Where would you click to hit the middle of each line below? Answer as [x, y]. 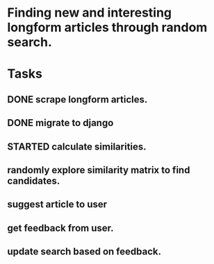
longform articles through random [107, 27]
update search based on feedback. [84, 252]
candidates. [34, 181]
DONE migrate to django [60, 123]
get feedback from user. [60, 228]
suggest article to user [57, 205]
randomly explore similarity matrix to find [99, 170]
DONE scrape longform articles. [77, 99]
